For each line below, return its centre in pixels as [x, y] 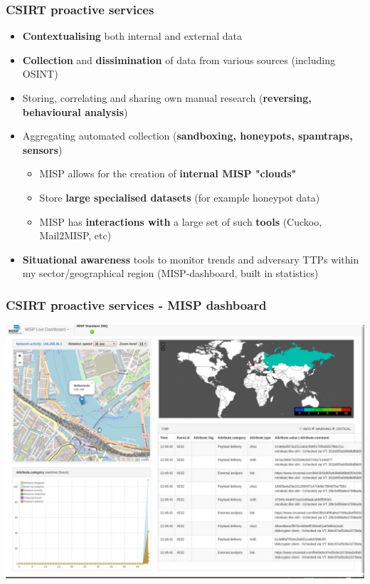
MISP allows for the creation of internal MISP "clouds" [168, 173]
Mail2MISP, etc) [75, 235]
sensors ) [42, 149]
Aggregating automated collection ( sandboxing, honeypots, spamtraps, [187, 136]
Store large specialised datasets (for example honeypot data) [180, 197]
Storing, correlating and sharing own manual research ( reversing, [167, 98]
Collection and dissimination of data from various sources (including [179, 59]
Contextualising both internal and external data [132, 36]
